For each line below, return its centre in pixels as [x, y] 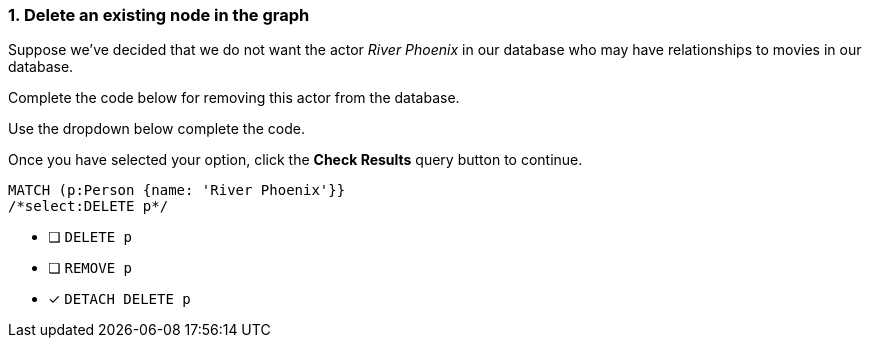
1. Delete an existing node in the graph [159, 15]
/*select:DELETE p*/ [88, 206]
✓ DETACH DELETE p [119, 299]
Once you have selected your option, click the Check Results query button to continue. [295, 160]
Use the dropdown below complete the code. [156, 129]
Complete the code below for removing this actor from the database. [234, 98]
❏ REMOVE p [90, 268]
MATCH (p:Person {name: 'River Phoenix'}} [177, 190]
